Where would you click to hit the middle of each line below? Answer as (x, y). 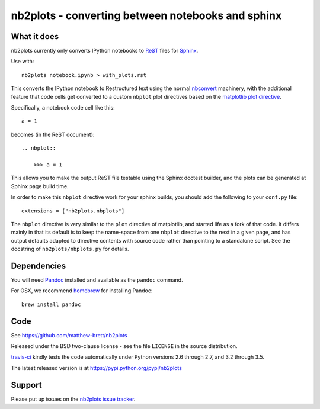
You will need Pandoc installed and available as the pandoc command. (97, 280)
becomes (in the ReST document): (53, 134)
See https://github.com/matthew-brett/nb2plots (69, 335)
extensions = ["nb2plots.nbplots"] (73, 211)
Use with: (23, 62)
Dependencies (39, 265)
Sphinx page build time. (40, 186)
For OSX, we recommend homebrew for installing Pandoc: (82, 291)
